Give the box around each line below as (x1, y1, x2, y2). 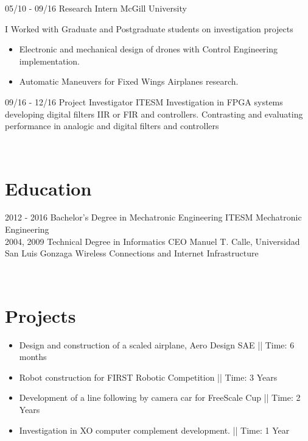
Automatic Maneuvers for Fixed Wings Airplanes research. (19, 75, 239, 88)
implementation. (19, 54, 80, 67)
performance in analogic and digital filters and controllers (5, 119, 219, 132)
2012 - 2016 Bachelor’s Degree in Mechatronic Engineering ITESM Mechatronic (5, 211, 302, 224)
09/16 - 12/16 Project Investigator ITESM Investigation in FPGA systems (5, 95, 283, 108)
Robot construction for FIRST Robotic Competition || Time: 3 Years (19, 370, 278, 383)
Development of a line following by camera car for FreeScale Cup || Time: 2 (19, 391, 301, 404)
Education (5, 175, 92, 200)
